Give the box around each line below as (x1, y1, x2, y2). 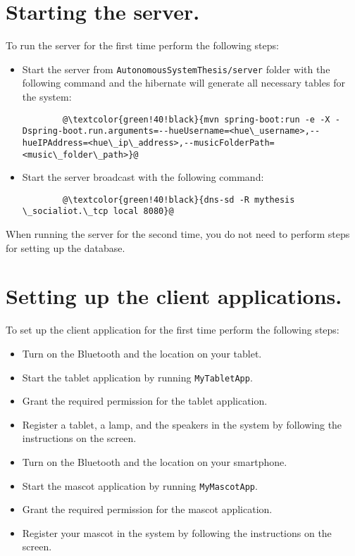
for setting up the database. (6, 240, 125, 255)
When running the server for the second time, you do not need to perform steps (6, 227, 350, 241)
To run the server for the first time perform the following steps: (6, 38, 279, 53)
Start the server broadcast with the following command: (22, 170, 264, 184)
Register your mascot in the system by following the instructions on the (22, 525, 332, 540)
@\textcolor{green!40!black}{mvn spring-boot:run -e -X (63, 114, 330, 125)
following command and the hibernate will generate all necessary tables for (22, 75, 345, 90)
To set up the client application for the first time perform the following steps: (6, 322, 340, 337)
